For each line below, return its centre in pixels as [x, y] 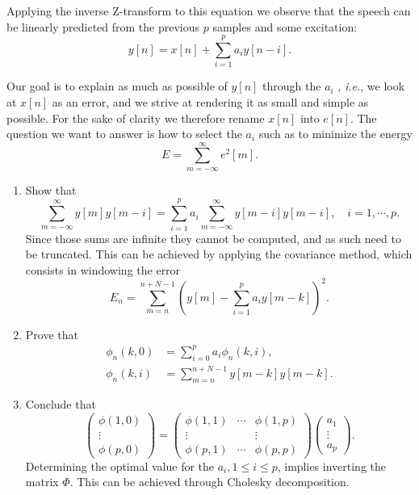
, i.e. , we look [371, 86]
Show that [51, 189]
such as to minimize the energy [335, 134]
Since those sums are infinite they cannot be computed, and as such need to [213, 238]
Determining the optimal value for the [120, 466]
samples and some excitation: [285, 26]
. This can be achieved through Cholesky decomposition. [209, 482]
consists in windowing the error [103, 269]
